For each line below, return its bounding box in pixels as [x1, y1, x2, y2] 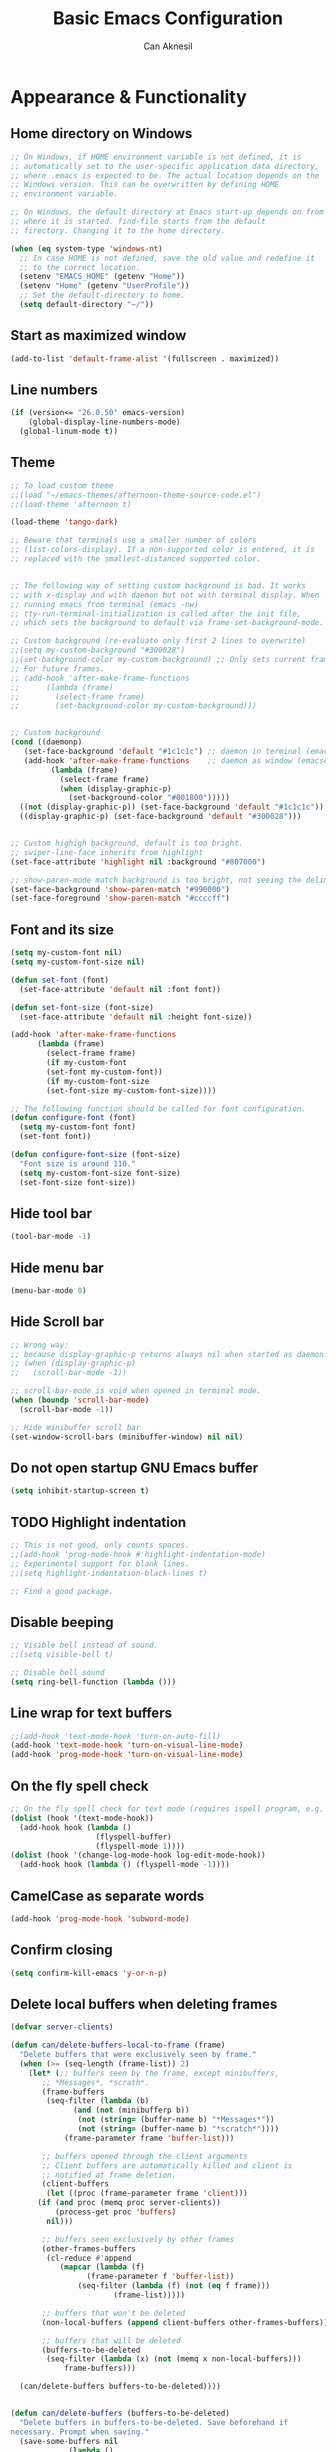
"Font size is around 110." [19, 1158, 137, 1169]
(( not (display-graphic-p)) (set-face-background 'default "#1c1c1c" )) [19, 802, 325, 812]
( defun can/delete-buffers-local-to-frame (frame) [10, 2040, 226, 2051]
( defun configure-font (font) [10, 1113, 137, 1123]
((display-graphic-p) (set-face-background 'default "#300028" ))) [19, 812, 302, 822]
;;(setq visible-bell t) [10, 1650, 114, 1660]
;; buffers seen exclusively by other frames [41, 2234, 235, 2244]
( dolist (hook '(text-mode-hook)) [10, 1813, 155, 1823]
